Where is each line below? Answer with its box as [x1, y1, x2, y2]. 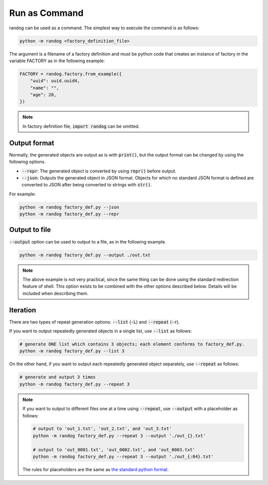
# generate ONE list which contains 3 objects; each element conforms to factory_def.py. [19, 341, 245, 347]
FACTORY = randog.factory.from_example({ [19, 71, 122, 77]
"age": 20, [30, 92, 57, 98]
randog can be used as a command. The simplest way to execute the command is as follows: [9, 25, 200, 31]
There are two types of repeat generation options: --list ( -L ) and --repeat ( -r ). [9, 319, 180, 325]
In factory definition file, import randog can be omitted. [22, 123, 140, 129]
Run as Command [9, 7, 84, 18]
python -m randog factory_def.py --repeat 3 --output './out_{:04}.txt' [33, 454, 214, 460]
